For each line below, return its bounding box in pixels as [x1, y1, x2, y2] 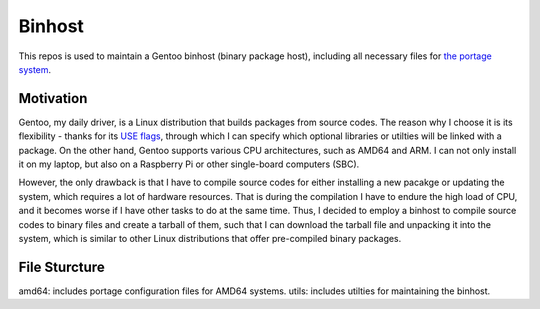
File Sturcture [18, 258, 105, 275]
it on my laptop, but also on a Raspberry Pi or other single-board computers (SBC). [18, 158, 360, 170]
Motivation [18, 90, 88, 107]
